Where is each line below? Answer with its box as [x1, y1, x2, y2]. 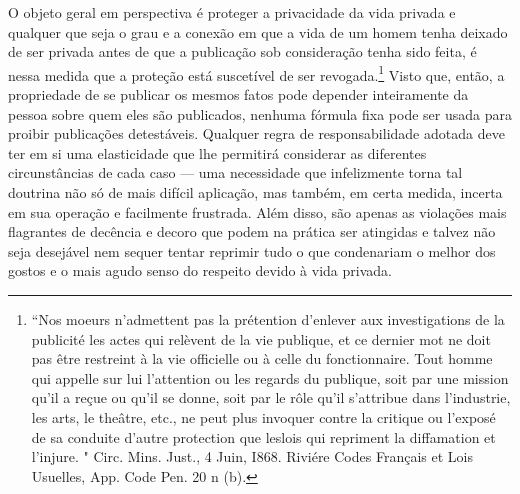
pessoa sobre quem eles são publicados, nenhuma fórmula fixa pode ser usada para [8, 103, 512, 124]
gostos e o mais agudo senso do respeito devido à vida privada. [8, 260, 392, 281]
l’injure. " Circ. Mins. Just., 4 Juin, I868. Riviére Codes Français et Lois [31, 446, 473, 467]
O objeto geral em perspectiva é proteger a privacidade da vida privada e [8, 2, 456, 22]
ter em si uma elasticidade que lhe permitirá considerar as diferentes [8, 142, 427, 163]
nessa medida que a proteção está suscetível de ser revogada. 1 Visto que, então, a [8, 61, 505, 85]
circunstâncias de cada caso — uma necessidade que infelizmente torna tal [8, 162, 463, 183]
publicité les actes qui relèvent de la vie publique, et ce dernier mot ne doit [31, 328, 491, 349]
